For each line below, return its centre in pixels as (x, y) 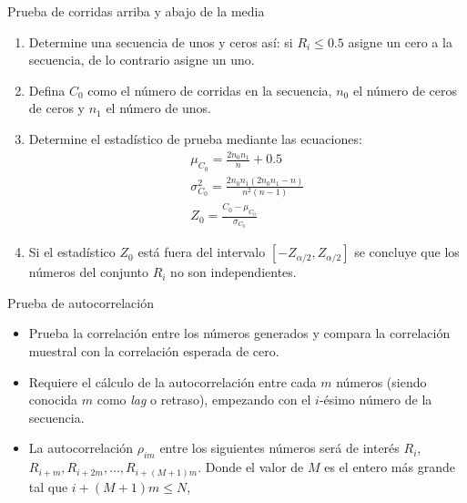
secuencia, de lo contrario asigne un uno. (142, 60)
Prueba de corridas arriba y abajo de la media (136, 11)
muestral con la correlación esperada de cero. (154, 350)
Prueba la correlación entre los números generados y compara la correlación (239, 333)
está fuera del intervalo (202, 252)
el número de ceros (405, 90)
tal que (48, 486)
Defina (47, 90)
